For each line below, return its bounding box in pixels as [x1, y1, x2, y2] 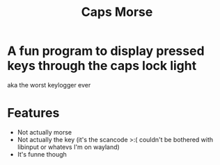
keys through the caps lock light [7, 58, 197, 73]
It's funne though [17, 150, 68, 158]
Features [7, 105, 60, 121]
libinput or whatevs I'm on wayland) [17, 143, 120, 151]
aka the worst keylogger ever [7, 80, 91, 89]
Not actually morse [17, 128, 72, 136]
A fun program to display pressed [7, 43, 205, 59]
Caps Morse [81, 4, 153, 20]
